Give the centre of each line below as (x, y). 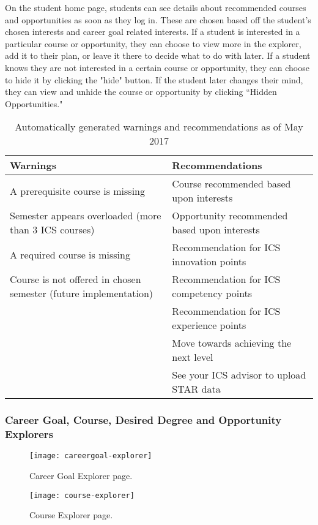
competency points (212, 293)
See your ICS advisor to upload (239, 375)
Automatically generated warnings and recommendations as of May (159, 127)
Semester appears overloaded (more (86, 216)
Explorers (29, 434)
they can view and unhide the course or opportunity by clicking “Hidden (141, 92)
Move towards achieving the (232, 343)
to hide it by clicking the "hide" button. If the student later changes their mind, (154, 79)
